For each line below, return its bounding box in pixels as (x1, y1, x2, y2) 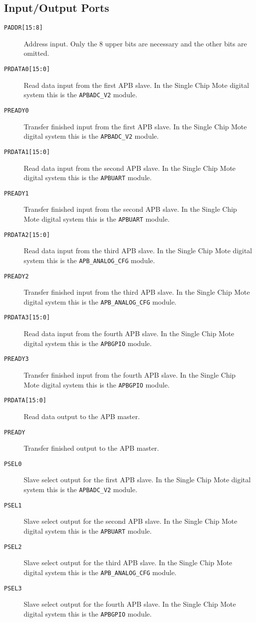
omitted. (24, 48, 49, 58)
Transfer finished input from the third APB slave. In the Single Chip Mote (24, 287, 250, 297)
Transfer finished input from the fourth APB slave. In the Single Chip (24, 370, 236, 380)
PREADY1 (4, 190, 29, 197)
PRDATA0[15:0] (4, 66, 50, 73)
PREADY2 (4, 272, 29, 280)
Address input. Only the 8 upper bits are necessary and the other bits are (24, 38, 247, 48)
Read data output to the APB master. (24, 411, 140, 421)
